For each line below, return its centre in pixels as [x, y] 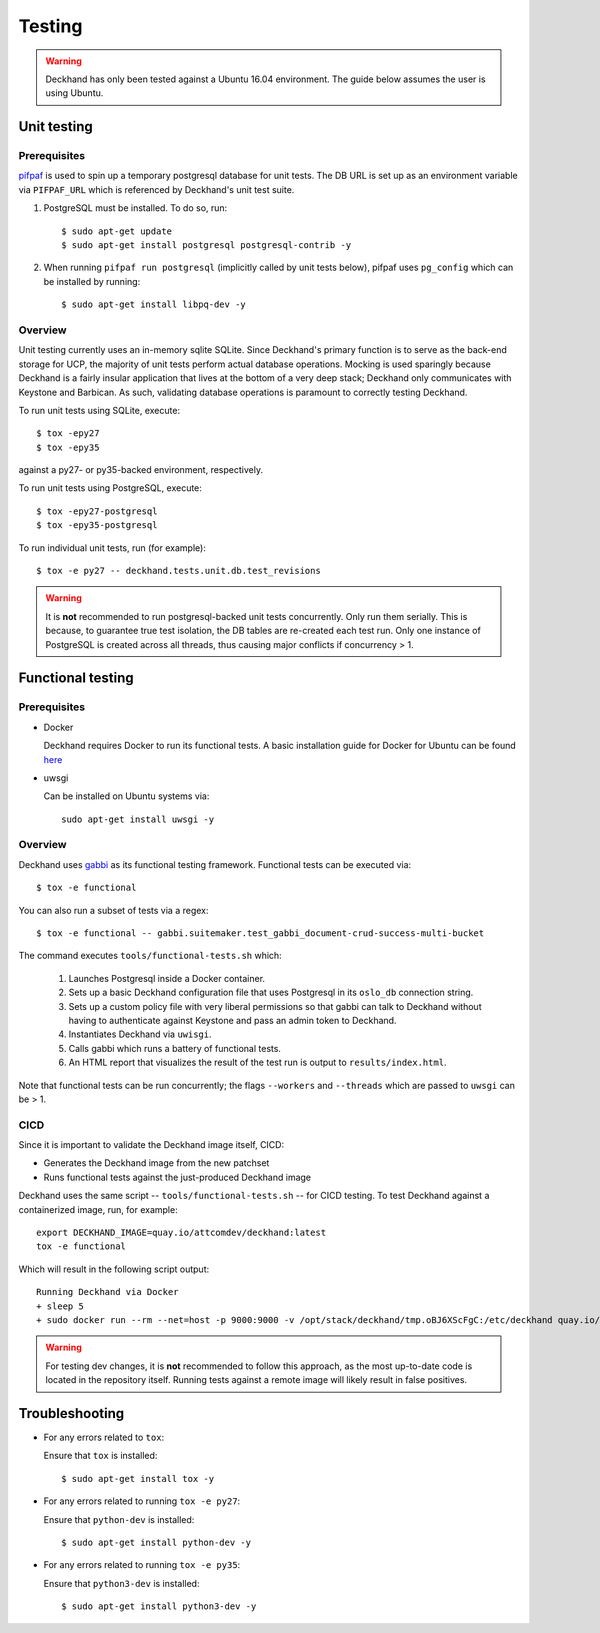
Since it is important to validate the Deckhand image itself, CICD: [151, 1145]
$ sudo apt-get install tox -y [138, 1478]
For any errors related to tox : [104, 1437]
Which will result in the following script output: [114, 1269]
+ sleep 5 [60, 1306]
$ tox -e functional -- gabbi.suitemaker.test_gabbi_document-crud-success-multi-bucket [260, 933]
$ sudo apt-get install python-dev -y [156, 1543]
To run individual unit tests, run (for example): [112, 547]
